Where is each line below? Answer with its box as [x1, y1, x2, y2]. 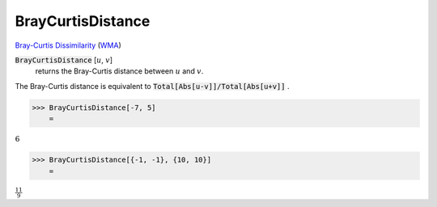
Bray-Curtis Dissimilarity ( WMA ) [15, 40, 121, 50]
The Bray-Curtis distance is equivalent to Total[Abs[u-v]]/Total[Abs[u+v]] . [15, 81, 290, 91]
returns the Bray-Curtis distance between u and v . [35, 66, 204, 76]
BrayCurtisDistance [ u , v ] [15, 55, 113, 65]
